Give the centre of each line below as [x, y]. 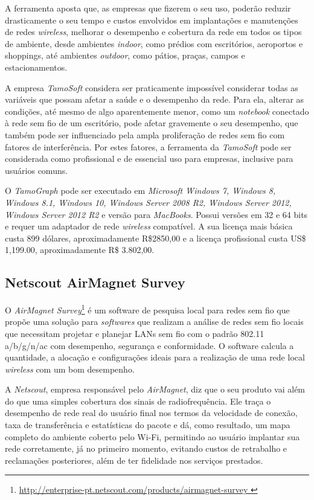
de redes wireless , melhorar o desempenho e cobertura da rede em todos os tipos [153, 32]
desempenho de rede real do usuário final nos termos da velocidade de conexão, [151, 413]
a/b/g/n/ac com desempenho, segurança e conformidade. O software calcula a [149, 345]
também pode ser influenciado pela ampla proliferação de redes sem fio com [145, 134]
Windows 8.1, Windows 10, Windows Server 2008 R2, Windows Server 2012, [148, 202]
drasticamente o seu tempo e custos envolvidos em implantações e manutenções [152, 20]
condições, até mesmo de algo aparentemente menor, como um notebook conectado [157, 111]
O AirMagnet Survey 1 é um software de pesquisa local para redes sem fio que [147, 309]
